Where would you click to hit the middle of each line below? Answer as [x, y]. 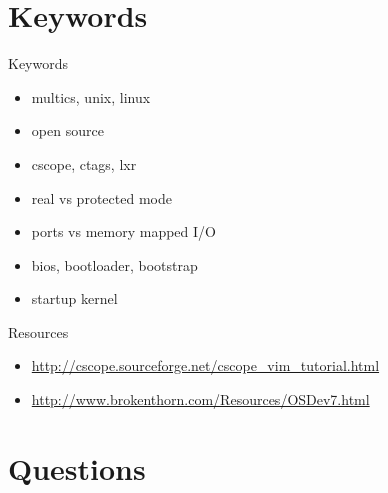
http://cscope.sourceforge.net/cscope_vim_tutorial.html [205, 365]
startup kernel [74, 298]
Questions [77, 467]
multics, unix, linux [91, 96]
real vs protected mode [101, 197]
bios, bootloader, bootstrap [114, 264]
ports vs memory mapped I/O [123, 231]
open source [67, 130]
